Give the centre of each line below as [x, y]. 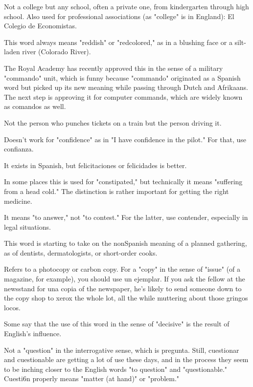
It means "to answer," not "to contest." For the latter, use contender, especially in [126, 217]
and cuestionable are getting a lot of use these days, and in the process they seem [126, 359]
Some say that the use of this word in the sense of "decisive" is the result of [117, 324]
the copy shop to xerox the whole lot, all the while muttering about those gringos [126, 298]
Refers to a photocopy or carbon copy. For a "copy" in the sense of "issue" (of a [122, 269]
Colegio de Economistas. [40, 26]
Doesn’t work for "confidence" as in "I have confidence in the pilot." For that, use [125, 139]
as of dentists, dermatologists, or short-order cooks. [81, 252]
